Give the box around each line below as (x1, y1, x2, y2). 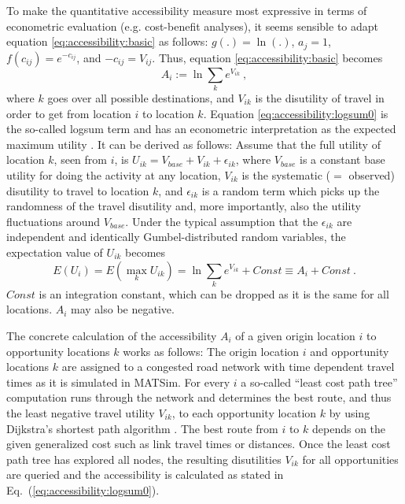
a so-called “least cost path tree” (241, 373, 398, 390)
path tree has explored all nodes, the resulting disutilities (6, 450, 282, 467)
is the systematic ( (241, 166, 331, 183)
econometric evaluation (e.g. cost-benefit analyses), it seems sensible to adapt (6, 17, 379, 34)
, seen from (53, 151, 107, 168)
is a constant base (300, 151, 385, 168)
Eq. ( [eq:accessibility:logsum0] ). (6, 481, 160, 498)
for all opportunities (302, 450, 399, 467)
